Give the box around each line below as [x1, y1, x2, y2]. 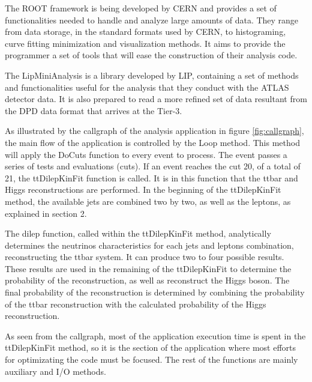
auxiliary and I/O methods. [5, 365, 106, 377]
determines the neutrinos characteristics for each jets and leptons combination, [5, 238, 294, 251]
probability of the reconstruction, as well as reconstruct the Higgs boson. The [5, 274, 290, 286]
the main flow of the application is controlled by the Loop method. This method [5, 136, 300, 148]
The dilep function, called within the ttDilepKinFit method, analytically [5, 227, 271, 240]
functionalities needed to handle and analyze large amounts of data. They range [5, 13, 299, 26]
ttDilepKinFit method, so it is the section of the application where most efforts [5, 341, 296, 354]
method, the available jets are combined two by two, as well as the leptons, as [5, 195, 291, 207]
